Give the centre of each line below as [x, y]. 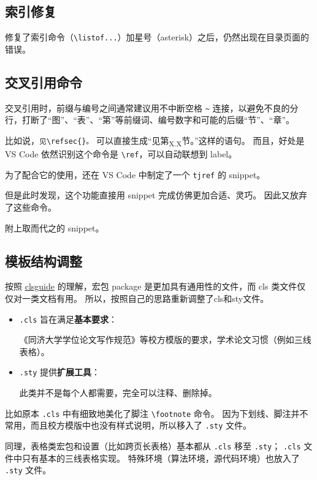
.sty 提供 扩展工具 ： [60, 372]
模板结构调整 [44, 261]
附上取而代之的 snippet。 [55, 227]
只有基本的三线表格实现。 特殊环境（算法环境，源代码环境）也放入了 [161, 458]
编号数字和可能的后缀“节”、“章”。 [226, 120]
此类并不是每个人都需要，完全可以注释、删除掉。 [118, 393]
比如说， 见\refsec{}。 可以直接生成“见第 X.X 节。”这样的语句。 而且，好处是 [155, 141]
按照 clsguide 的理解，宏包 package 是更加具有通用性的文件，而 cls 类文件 [151, 286]
